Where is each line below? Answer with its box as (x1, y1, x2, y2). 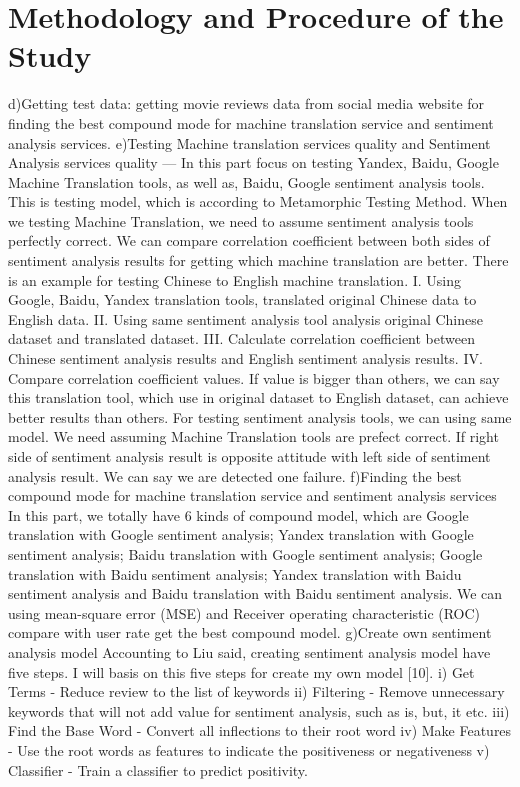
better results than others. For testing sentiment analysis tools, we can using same (8, 406, 512, 427)
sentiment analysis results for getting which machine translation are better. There (8, 250, 509, 271)
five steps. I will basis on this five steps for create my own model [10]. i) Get (8, 661, 475, 682)
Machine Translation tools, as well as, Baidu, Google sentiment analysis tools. (8, 171, 485, 192)
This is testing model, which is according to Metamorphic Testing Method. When (8, 191, 508, 212)
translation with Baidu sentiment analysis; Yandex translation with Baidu (8, 563, 462, 584)
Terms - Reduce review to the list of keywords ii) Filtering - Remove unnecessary (8, 681, 505, 702)
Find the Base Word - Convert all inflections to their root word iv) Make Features (8, 720, 512, 741)
